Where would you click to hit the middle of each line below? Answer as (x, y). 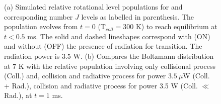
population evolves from (41, 26)
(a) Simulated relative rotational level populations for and (93, 7)
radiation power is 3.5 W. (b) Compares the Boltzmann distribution (109, 56)
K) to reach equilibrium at (176, 26)
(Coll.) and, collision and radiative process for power (85, 76)
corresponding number (39, 16)
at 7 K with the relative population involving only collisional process (110, 66)
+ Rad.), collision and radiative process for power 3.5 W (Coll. (101, 85)
